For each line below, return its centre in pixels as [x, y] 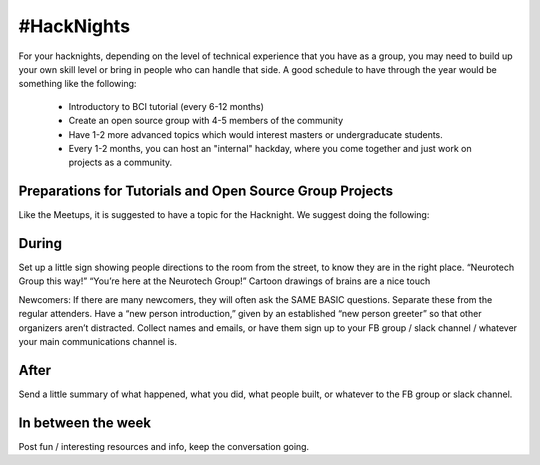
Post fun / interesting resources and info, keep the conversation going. [164, 446]
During [40, 243]
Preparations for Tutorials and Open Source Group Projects [206, 191]
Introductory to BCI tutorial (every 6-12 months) [166, 106]
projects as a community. [120, 162]
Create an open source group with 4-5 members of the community [206, 121]
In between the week [85, 422]
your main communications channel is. [98, 342]
